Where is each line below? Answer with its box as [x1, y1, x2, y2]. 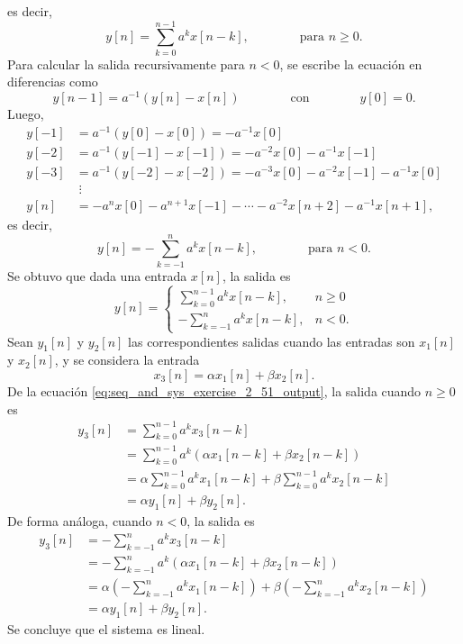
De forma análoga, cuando [7, 511, 152, 530]
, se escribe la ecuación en [279, 54, 422, 73]
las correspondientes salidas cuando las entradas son [128, 331, 415, 350]
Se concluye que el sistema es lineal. [7, 620, 205, 639]
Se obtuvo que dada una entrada [7, 266, 187, 285]
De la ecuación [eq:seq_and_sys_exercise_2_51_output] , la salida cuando [7, 381, 422, 400]
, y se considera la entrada [54, 350, 200, 369]
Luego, [7, 104, 44, 122]
